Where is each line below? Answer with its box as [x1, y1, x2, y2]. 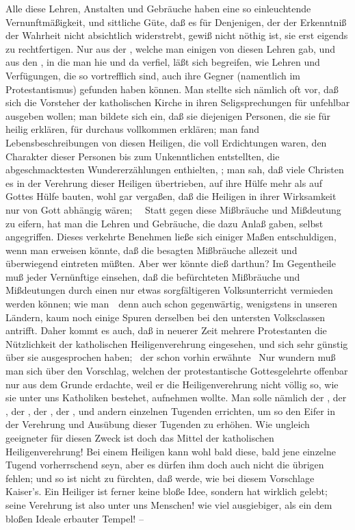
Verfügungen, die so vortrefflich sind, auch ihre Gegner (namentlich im [5, 68, 300, 82]
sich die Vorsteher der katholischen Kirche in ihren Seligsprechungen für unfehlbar [5, 95, 350, 110]
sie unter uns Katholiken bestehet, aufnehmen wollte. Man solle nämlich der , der [5, 390, 347, 405]
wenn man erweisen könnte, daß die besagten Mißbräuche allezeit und [5, 242, 298, 257]
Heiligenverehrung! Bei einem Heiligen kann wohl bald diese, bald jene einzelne [5, 444, 336, 458]
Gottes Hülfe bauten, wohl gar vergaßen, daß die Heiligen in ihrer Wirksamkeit [5, 189, 337, 203]
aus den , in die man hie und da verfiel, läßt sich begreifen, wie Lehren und [5, 55, 320, 69]
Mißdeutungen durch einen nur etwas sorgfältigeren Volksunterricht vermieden [5, 283, 333, 297]
